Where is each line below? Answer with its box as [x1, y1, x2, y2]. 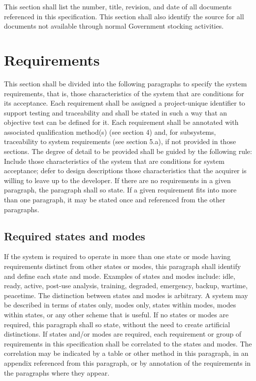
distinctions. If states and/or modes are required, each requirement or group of [4, 329, 242, 339]
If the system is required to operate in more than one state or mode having [4, 251, 231, 262]
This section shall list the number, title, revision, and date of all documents [4, 1, 232, 11]
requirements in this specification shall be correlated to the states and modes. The [4, 338, 252, 348]
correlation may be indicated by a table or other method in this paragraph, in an [4, 348, 249, 358]
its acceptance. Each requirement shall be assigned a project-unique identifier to [4, 98, 245, 108]
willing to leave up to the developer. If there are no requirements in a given [4, 175, 231, 185]
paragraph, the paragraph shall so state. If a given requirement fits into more [4, 185, 237, 195]
